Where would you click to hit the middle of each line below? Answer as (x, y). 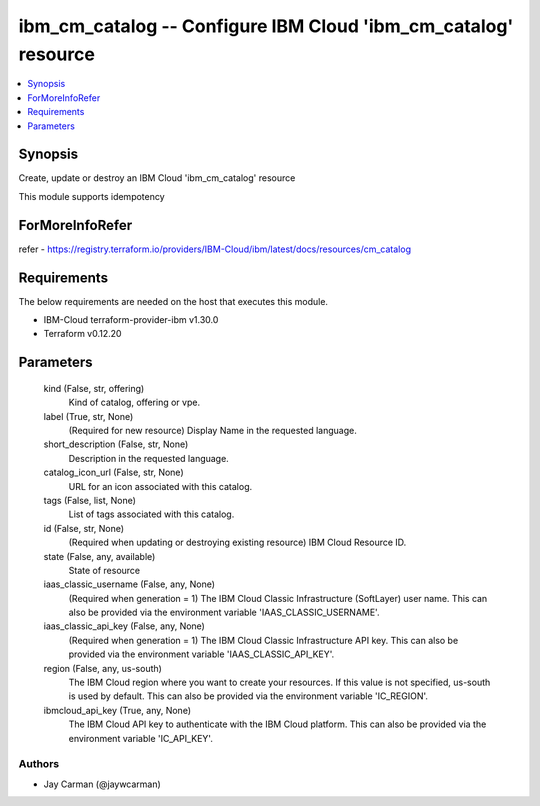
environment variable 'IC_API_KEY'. (141, 738)
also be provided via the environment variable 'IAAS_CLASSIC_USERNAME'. (224, 612)
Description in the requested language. (148, 458)
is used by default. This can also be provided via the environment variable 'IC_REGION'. (248, 696)
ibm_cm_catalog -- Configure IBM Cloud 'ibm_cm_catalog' (266, 26)
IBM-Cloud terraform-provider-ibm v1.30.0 (131, 320)
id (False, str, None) (84, 528)
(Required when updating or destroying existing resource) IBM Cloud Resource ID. (237, 542)
